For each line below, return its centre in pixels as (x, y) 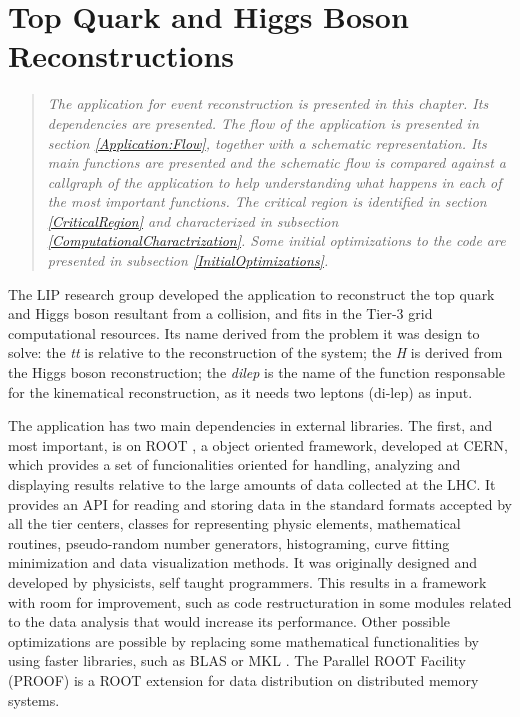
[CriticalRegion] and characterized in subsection (193, 220)
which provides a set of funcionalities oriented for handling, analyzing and (234, 464)
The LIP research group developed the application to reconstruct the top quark (251, 293)
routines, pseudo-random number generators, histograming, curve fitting (229, 542)
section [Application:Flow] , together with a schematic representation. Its (267, 142)
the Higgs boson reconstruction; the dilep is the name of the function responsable (257, 372)
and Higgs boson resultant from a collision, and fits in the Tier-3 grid (220, 313)
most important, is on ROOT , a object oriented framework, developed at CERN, (258, 444)
